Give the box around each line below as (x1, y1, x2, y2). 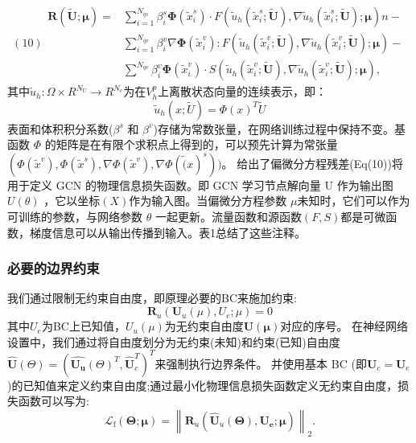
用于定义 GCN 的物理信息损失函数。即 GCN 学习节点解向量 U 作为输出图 (7, 176, 393, 193)
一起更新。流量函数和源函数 (154, 208, 302, 225)
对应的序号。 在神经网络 (280, 318, 408, 334)
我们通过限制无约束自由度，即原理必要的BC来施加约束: (7, 289, 297, 306)
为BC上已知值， (41, 318, 126, 334)
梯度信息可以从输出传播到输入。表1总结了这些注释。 (29, 224, 306, 240)
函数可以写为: (18, 392, 89, 409)
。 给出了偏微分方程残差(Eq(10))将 (221, 154, 403, 171)
